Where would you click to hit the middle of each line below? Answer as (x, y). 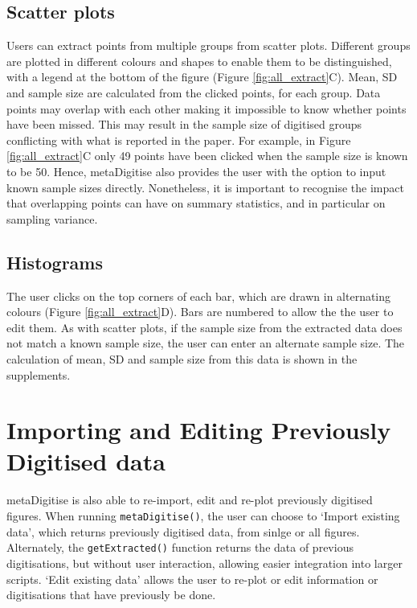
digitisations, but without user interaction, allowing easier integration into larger (204, 563)
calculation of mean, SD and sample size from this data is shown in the (182, 358)
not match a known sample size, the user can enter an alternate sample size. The (206, 343)
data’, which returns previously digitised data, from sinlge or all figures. (183, 531)
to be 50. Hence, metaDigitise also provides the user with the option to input (196, 171)
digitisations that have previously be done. (111, 595)
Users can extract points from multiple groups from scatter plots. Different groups (208, 45)
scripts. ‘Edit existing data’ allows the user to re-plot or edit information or (192, 579)
